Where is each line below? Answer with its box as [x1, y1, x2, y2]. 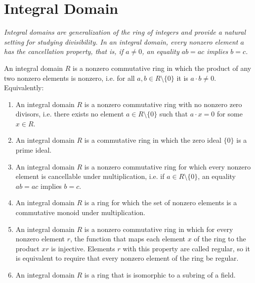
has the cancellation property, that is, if [4, 46, 124, 57]
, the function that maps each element [70, 233, 186, 244]
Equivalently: [4, 82, 44, 93]
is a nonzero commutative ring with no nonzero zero [84, 99, 242, 109]
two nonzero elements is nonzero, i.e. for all [4, 72, 135, 83]
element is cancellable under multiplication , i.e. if [15, 171, 165, 181]
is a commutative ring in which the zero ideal [84, 135, 221, 145]
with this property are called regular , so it [123, 243, 250, 253]
